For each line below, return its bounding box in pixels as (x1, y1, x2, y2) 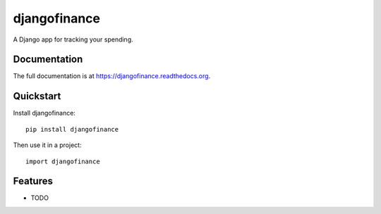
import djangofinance (25, 157, 100, 165)
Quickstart (13, 90, 61, 102)
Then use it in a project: (13, 141, 82, 149)
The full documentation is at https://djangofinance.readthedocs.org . (13, 72, 211, 80)
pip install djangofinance (25, 125, 119, 133)
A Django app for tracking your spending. (13, 35, 133, 44)
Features (13, 175, 53, 187)
